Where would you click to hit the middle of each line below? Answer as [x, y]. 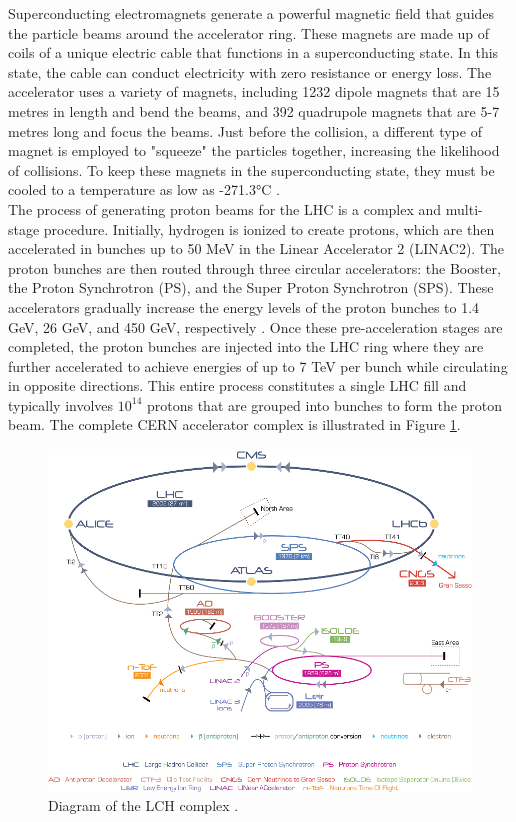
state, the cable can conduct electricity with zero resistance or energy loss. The [250, 71]
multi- [464, 208]
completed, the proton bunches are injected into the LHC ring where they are [246, 346]
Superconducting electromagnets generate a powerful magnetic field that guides [251, 13]
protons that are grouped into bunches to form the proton [324, 404]
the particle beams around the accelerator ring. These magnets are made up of [249, 32]
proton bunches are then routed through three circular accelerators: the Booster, [254, 267]
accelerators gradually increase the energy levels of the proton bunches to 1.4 [244, 306]
